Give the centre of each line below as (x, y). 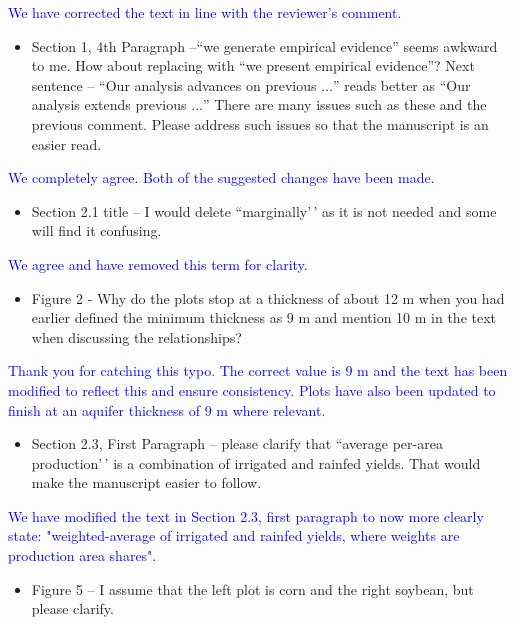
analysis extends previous (109, 104)
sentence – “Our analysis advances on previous (174, 84)
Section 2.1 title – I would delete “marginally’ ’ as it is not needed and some (264, 210)
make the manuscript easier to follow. (146, 482)
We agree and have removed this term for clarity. (158, 263)
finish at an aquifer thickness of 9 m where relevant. (167, 409)
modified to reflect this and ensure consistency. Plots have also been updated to (252, 389)
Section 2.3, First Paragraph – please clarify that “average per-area (237, 443)
